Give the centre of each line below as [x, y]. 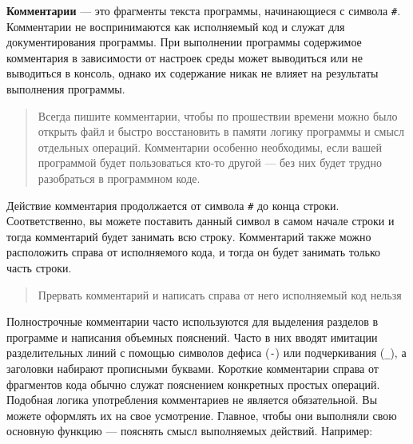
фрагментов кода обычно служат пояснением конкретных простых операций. [193, 384]
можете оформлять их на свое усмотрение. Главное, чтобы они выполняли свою [202, 415]
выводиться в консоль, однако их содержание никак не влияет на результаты [193, 73]
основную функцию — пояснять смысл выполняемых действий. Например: [190, 431]
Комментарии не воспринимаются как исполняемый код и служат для [176, 26]
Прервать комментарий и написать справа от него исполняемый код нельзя [220, 294]
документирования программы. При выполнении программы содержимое [184, 42]
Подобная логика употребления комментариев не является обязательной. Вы [192, 400]
